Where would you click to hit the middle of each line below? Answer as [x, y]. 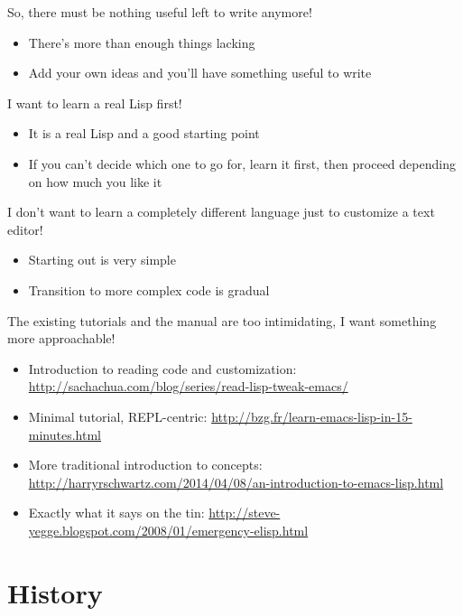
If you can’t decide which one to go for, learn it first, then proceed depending [242, 163]
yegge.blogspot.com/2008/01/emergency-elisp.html [168, 530]
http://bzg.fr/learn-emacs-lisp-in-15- [312, 416]
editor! [25, 229]
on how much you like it [95, 181]
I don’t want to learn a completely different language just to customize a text [221, 212]
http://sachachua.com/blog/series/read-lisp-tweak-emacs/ [188, 386]
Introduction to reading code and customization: [162, 368]
